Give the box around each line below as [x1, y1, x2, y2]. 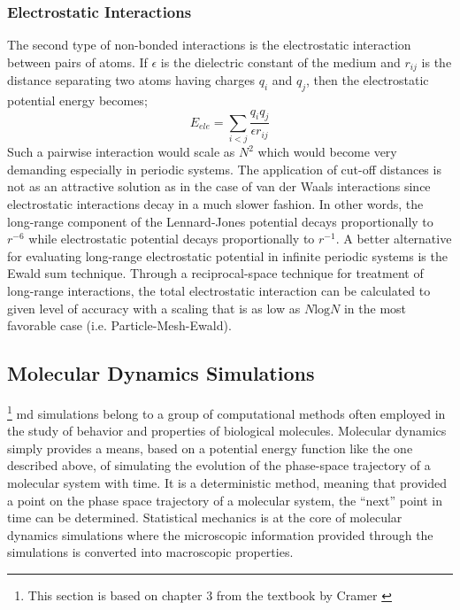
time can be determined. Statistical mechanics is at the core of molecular [7, 508, 402, 527]
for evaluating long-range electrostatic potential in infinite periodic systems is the [7, 246, 448, 265]
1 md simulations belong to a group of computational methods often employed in [7, 401, 446, 422]
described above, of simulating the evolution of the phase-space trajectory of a [7, 456, 431, 475]
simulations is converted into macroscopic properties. [7, 543, 294, 561]
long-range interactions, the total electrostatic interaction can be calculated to [7, 281, 431, 299]
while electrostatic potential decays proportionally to [28, 229, 315, 248]
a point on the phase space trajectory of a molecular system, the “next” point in [7, 490, 442, 509]
